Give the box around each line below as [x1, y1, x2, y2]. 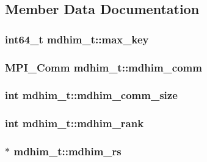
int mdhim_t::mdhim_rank [5, 116, 144, 131]
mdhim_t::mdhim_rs [13, 144, 122, 159]
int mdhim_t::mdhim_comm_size [5, 87, 178, 103]
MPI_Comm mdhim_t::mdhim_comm [5, 59, 202, 75]
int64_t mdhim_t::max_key [5, 31, 149, 46]
